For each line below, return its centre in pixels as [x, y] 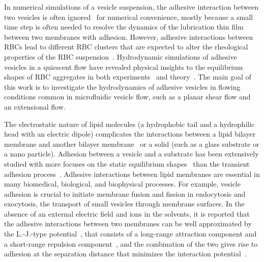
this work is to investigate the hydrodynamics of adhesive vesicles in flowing [122, 86]
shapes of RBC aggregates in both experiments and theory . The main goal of [128, 77]
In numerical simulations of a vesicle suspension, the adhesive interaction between [131, 7]
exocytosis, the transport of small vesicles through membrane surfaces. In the [124, 204]
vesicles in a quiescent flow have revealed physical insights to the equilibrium [124, 67]
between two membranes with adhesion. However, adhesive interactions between [129, 36]
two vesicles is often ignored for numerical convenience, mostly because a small [128, 17]
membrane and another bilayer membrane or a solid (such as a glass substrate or [132, 143]
